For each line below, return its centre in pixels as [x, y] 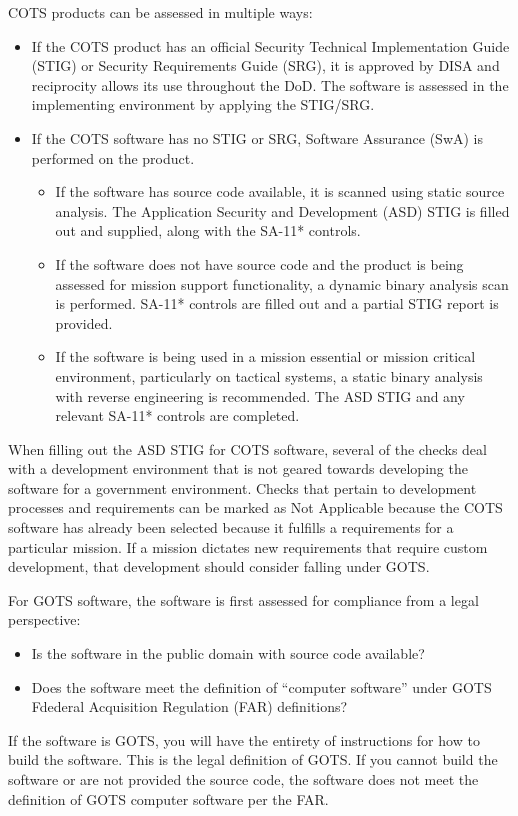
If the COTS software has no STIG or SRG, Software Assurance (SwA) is [257, 137]
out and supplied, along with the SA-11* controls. [208, 230]
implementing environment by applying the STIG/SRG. [203, 104]
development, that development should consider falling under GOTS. [219, 566]
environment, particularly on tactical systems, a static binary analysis [269, 375]
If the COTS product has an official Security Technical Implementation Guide [270, 45]
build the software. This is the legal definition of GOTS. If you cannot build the [253, 759]
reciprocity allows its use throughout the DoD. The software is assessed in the [270, 84]
